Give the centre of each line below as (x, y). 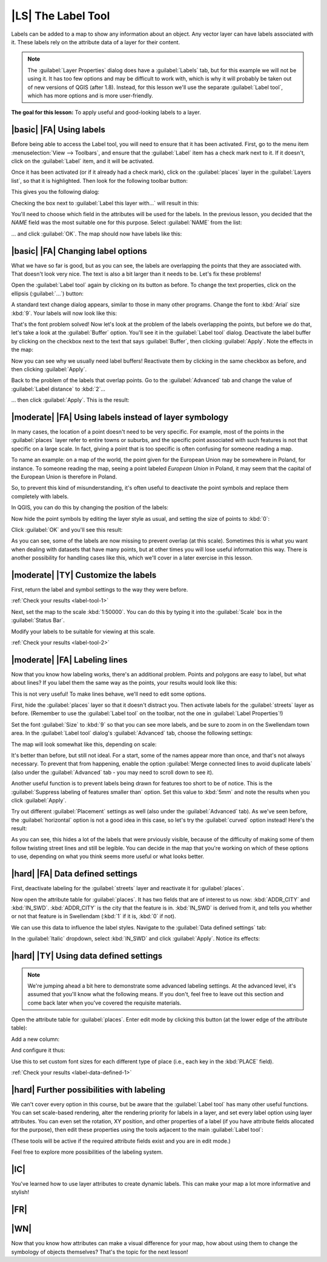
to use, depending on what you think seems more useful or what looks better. (108, 856)
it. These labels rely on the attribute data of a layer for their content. (96, 42)
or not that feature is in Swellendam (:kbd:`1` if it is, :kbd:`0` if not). (94, 916)
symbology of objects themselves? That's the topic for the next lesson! (100, 1252)
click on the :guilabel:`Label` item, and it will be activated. (83, 161)
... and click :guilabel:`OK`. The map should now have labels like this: (97, 234)
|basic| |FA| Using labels (58, 130)
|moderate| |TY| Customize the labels (84, 575)
